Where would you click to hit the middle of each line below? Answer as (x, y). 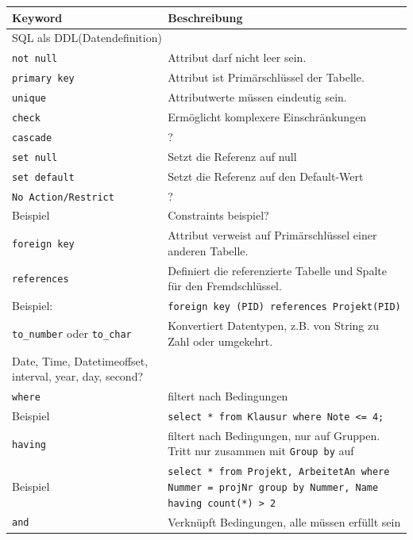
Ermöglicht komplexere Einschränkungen (267, 116)
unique (29, 98)
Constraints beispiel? (218, 215)
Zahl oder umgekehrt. (220, 341)
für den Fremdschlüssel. (225, 286)
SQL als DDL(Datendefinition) (87, 38)
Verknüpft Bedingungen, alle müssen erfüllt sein (284, 521)
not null (35, 59)
